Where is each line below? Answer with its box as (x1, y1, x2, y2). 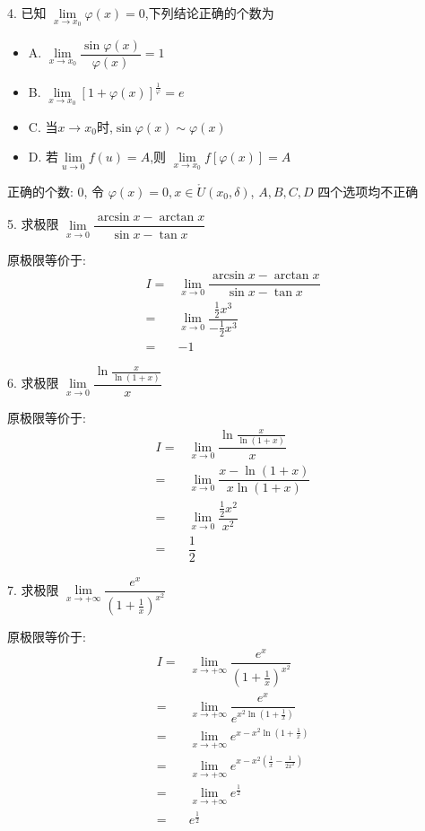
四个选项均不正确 (317, 181, 419, 200)
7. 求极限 (7, 580, 59, 599)
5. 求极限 (7, 214, 59, 233)
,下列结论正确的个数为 (144, 4, 274, 22)
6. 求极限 (7, 373, 59, 392)
